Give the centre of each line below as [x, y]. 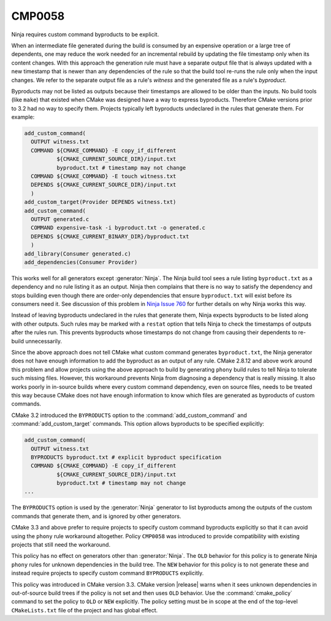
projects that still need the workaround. [61, 545]
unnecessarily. [44, 341]
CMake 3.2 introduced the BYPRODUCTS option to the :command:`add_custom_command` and [129, 415]
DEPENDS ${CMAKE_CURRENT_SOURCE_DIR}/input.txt [104, 185]
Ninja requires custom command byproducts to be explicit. [85, 34]
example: [23, 117]
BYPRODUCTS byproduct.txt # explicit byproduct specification [126, 457]
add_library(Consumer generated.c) [78, 254]
